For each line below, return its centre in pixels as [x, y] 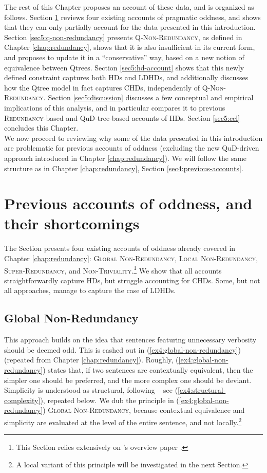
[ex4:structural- [202, 390]
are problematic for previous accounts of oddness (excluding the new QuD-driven [132, 148]
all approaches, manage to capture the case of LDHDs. [90, 290]
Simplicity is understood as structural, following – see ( [91, 390]
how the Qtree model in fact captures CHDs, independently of [102, 87]
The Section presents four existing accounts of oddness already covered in [120, 248]
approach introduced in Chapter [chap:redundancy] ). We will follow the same [126, 158]
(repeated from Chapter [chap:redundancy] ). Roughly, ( [91, 360]
